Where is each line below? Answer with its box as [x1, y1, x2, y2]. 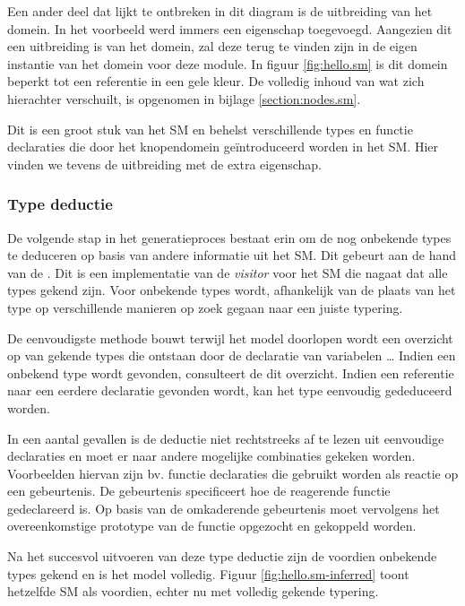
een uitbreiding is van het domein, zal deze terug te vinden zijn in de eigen [7, 37, 418, 56]
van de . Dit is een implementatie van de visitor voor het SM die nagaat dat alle [7, 263, 448, 281]
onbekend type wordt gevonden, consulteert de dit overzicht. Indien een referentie [7, 363, 454, 382]
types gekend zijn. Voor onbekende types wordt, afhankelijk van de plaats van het [7, 281, 456, 299]
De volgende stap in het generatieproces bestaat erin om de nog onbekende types [7, 228, 452, 247]
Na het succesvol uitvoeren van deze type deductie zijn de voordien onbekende [7, 547, 437, 566]
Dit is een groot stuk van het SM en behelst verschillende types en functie [7, 119, 413, 138]
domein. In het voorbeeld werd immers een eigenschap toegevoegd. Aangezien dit [7, 19, 452, 38]
